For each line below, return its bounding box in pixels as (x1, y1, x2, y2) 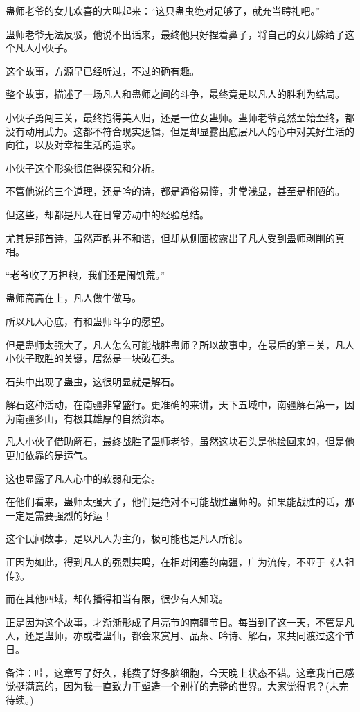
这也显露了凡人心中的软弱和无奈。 (6, 471, 161, 485)
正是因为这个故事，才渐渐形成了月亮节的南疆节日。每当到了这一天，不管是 (6, 614, 345, 629)
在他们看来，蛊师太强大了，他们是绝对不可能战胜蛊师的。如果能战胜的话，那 (6, 494, 354, 509)
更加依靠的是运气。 (6, 448, 93, 462)
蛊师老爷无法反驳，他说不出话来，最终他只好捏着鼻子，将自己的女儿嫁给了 (6, 26, 345, 41)
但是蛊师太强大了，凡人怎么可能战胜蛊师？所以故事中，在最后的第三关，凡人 (6, 337, 354, 351)
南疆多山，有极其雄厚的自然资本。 (15, 410, 170, 425)
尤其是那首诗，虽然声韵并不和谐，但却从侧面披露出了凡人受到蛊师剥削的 (6, 230, 335, 245)
